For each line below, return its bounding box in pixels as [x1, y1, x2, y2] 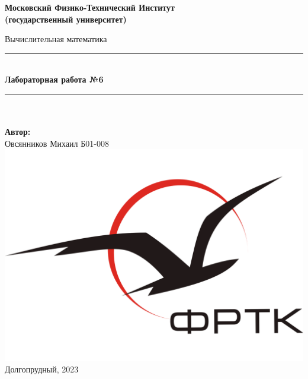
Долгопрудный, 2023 [5, 363, 79, 375]
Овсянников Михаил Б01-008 [5, 137, 109, 149]
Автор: [5, 125, 31, 138]
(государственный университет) [5, 12, 127, 25]
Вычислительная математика [5, 33, 107, 45]
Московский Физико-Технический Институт [5, 1, 175, 13]
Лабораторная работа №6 [5, 73, 104, 86]
